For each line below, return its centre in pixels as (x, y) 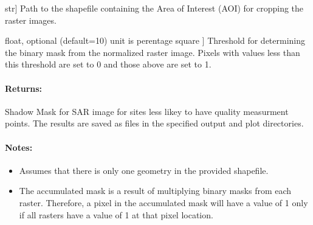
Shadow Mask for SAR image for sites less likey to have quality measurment (147, 111)
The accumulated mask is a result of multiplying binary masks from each (155, 191)
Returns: (24, 88)
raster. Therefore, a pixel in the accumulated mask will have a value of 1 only (163, 202)
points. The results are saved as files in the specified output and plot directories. (154, 123)
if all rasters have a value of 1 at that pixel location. (116, 214)
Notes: (19, 147)
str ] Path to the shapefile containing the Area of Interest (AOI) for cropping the (154, 8)
